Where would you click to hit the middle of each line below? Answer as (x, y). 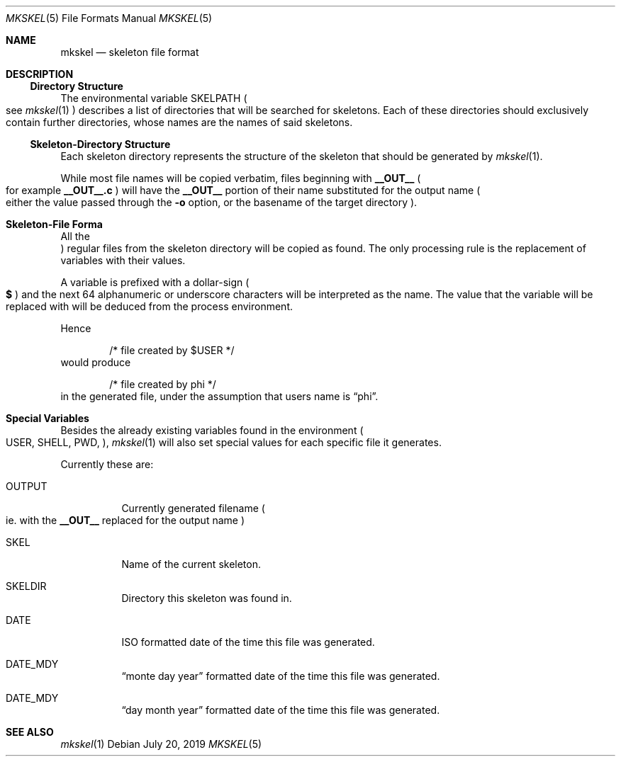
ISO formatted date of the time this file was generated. (248, 642)
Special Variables (47, 418)
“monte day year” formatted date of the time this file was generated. (281, 676)
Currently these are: (107, 464)
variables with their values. (123, 260)
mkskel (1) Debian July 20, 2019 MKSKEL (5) (161, 744)
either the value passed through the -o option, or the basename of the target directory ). (212, 202)
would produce (96, 362)
